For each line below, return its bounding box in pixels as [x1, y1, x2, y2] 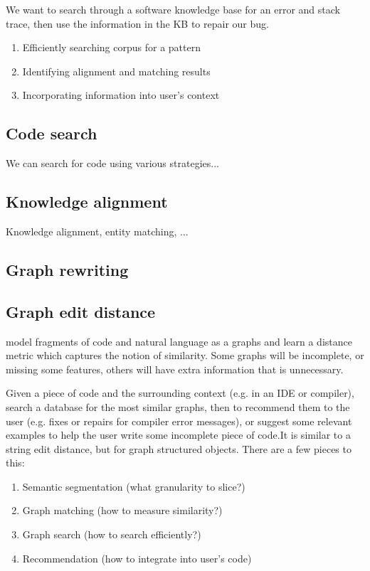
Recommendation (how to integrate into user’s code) [22, 550, 252, 565]
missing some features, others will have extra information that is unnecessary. [6, 361, 344, 376]
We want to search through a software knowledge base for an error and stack [6, 2, 340, 16]
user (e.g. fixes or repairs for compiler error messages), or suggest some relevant [6, 413, 352, 428]
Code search [6, 122, 97, 144]
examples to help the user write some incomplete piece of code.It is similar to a [6, 427, 351, 442]
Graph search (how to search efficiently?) [22, 527, 201, 542]
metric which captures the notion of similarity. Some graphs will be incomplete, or [6, 348, 364, 363]
